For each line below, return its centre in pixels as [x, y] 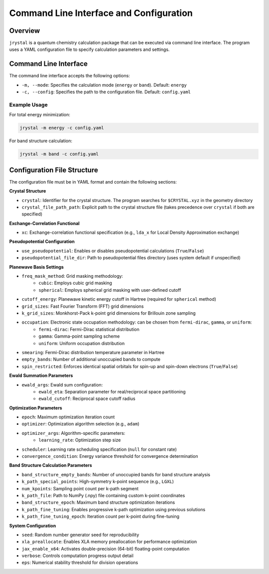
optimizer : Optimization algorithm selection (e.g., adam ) [80, 424]
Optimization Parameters [36, 408]
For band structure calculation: [41, 141]
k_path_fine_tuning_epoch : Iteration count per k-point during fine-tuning [100, 517]
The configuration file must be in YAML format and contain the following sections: [93, 182]
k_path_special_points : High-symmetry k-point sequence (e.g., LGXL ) [98, 482]
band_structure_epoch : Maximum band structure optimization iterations [98, 502]
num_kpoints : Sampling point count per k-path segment [80, 488]
